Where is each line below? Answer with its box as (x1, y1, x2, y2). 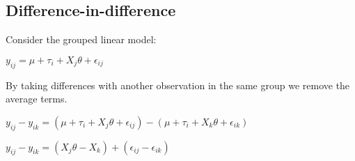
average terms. (6, 91, 68, 106)
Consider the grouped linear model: (6, 32, 157, 47)
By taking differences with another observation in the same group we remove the (6, 77, 350, 92)
